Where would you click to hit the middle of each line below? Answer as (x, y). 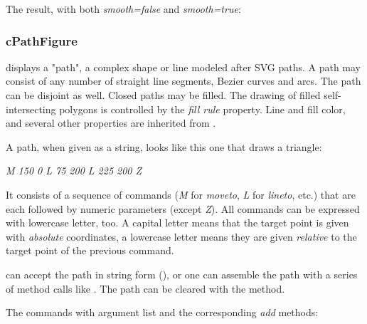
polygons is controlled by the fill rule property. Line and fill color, (202, 109)
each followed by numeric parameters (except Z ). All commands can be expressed (183, 208)
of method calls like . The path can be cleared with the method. (145, 288)
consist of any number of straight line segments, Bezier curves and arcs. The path (183, 81)
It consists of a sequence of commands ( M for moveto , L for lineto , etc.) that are (181, 194)
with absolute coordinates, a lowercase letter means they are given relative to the (181, 236)
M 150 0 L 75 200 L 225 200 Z (74, 171)
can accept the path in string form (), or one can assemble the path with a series (182, 274)
